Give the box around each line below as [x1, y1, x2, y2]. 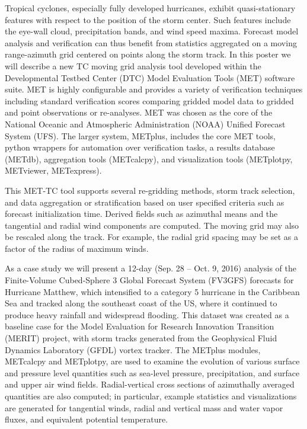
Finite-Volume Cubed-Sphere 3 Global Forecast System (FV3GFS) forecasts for [5, 274, 294, 286]
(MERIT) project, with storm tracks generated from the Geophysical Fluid [5, 332, 277, 344]
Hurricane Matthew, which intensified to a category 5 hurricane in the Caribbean [5, 285, 300, 297]
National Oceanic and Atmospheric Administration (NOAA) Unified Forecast [5, 117, 286, 130]
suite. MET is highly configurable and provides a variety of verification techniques [5, 83, 303, 95]
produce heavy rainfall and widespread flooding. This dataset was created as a [5, 308, 289, 321]
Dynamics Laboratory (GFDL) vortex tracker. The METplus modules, [5, 343, 261, 356]
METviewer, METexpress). [5, 164, 102, 177]
